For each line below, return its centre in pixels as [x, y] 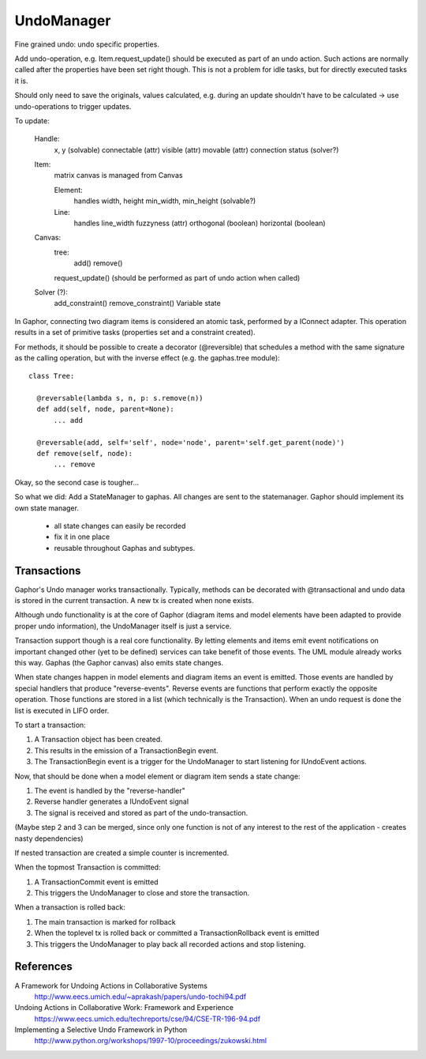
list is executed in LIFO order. [62, 710]
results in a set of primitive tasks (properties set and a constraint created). [135, 333]
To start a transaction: [50, 725]
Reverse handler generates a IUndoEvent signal [112, 801]
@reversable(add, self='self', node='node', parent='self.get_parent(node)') [191, 442]
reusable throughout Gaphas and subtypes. [125, 548]
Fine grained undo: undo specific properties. [87, 44]
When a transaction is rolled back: [70, 907]
